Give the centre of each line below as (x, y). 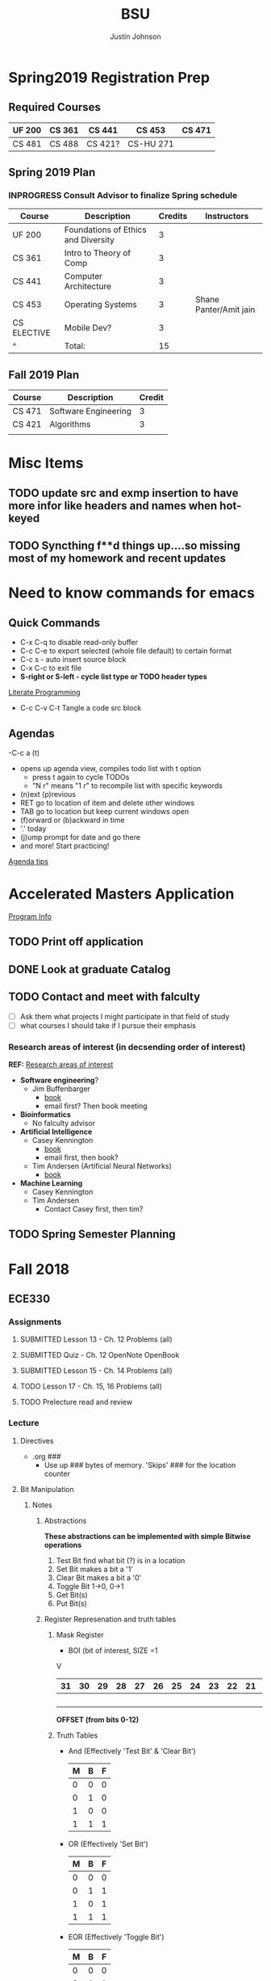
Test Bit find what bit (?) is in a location (121, 1560)
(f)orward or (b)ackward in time (72, 820)
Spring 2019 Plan (52, 173)
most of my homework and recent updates (117, 558)
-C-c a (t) (24, 753)
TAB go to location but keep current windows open (104, 811)
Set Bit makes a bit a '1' (95, 1569)
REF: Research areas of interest (61, 1064)
